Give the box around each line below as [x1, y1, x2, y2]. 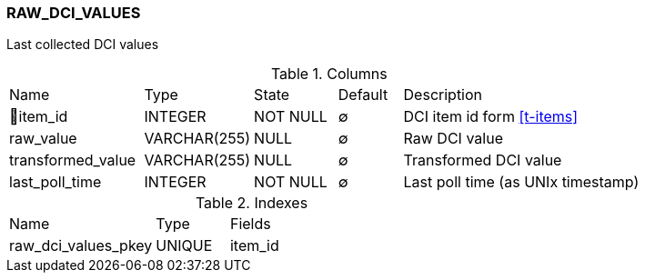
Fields [229, 215, 271, 234]
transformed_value [9, 151, 136, 170]
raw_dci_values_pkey [9, 236, 153, 255]
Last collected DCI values [6, 36, 159, 53]
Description [403, 85, 483, 105]
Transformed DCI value [403, 151, 562, 170]
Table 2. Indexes [195, 194, 308, 213]
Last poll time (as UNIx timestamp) [403, 173, 640, 192]
